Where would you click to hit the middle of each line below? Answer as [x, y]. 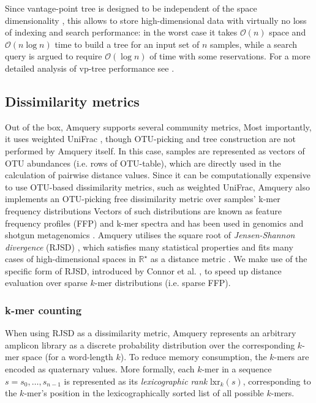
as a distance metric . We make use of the [229, 259]
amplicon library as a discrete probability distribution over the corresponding [150, 345]
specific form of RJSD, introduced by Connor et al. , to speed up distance [143, 270]
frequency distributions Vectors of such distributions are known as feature [143, 210]
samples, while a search [254, 44]
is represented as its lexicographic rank [136, 381]
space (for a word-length [68, 357]
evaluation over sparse [46, 283]
